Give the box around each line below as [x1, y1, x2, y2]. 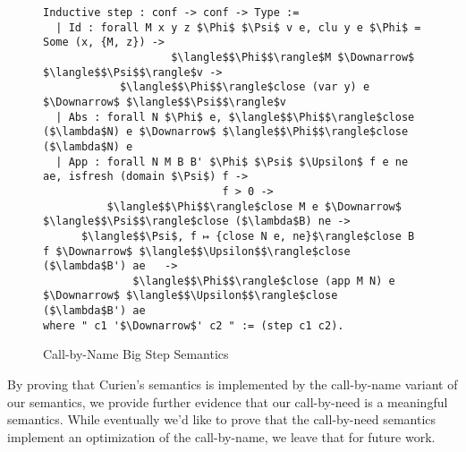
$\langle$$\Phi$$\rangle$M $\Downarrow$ [171, 50, 415, 64]
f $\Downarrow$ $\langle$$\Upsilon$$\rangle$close [43, 244, 351, 258]
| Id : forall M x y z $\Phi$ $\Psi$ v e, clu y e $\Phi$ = [55, 21, 421, 34]
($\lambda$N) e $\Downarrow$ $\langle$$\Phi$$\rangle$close [43, 125, 409, 139]
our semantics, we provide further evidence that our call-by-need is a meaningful [7, 392, 448, 411]
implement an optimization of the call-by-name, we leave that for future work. [7, 427, 436, 446]
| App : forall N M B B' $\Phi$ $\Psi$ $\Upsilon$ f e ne [55, 155, 409, 168]
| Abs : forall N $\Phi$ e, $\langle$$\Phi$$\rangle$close [55, 110, 415, 124]
